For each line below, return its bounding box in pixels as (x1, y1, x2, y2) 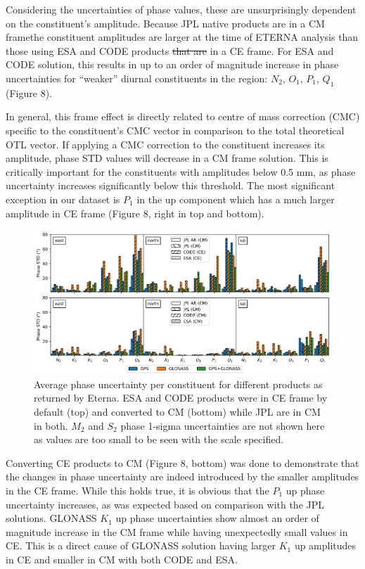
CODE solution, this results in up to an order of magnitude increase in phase (6, 57, 339, 72)
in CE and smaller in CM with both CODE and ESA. (6, 551, 238, 566)
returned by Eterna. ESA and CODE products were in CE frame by (34, 390, 328, 405)
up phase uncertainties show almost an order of (115, 511, 319, 525)
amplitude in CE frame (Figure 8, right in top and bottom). (6, 205, 264, 220)
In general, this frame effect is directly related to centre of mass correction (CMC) (6, 109, 360, 124)
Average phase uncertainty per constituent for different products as (34, 376, 323, 391)
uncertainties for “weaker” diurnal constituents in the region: (6, 70, 268, 85)
